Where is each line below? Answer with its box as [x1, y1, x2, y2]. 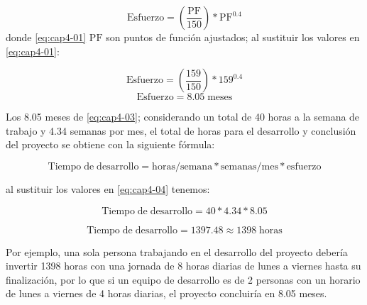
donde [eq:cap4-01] [6, 30, 87, 44]
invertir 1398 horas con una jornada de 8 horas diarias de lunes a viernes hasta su [6, 258, 361, 273]
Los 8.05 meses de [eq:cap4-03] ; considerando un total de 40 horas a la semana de [6, 109, 360, 124]
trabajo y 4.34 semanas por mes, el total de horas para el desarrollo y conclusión [6, 123, 356, 138]
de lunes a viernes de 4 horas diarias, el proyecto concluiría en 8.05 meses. [6, 286, 327, 301]
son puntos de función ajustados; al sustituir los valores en [106, 30, 360, 44]
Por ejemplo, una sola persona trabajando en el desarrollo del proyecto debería [6, 244, 348, 259]
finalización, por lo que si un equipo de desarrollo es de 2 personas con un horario [6, 272, 361, 287]
